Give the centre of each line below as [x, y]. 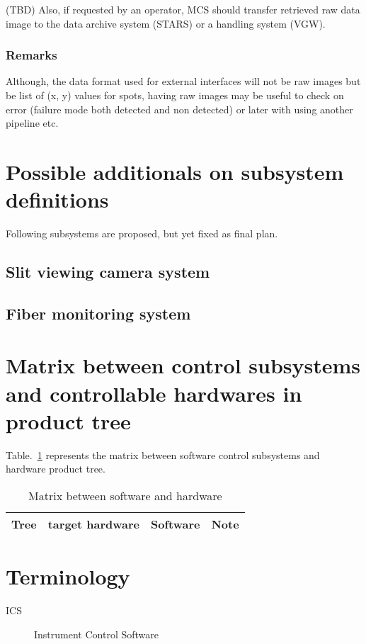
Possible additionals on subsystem [175, 171]
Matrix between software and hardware [125, 495]
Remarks [32, 55]
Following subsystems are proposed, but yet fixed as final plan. [142, 233]
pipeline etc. [32, 123]
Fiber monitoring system [98, 313]
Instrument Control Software [96, 634]
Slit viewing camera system [108, 272]
